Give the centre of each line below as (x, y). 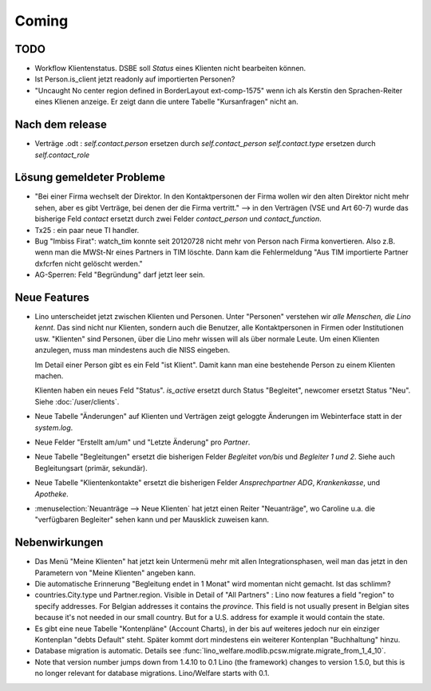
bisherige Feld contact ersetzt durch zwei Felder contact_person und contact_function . (178, 219)
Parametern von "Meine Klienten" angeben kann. (115, 573)
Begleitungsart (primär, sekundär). (91, 468)
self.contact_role (62, 155)
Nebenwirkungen (59, 543)
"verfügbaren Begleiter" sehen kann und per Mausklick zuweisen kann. (152, 519)
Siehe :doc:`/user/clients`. (77, 401)
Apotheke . (52, 494)
